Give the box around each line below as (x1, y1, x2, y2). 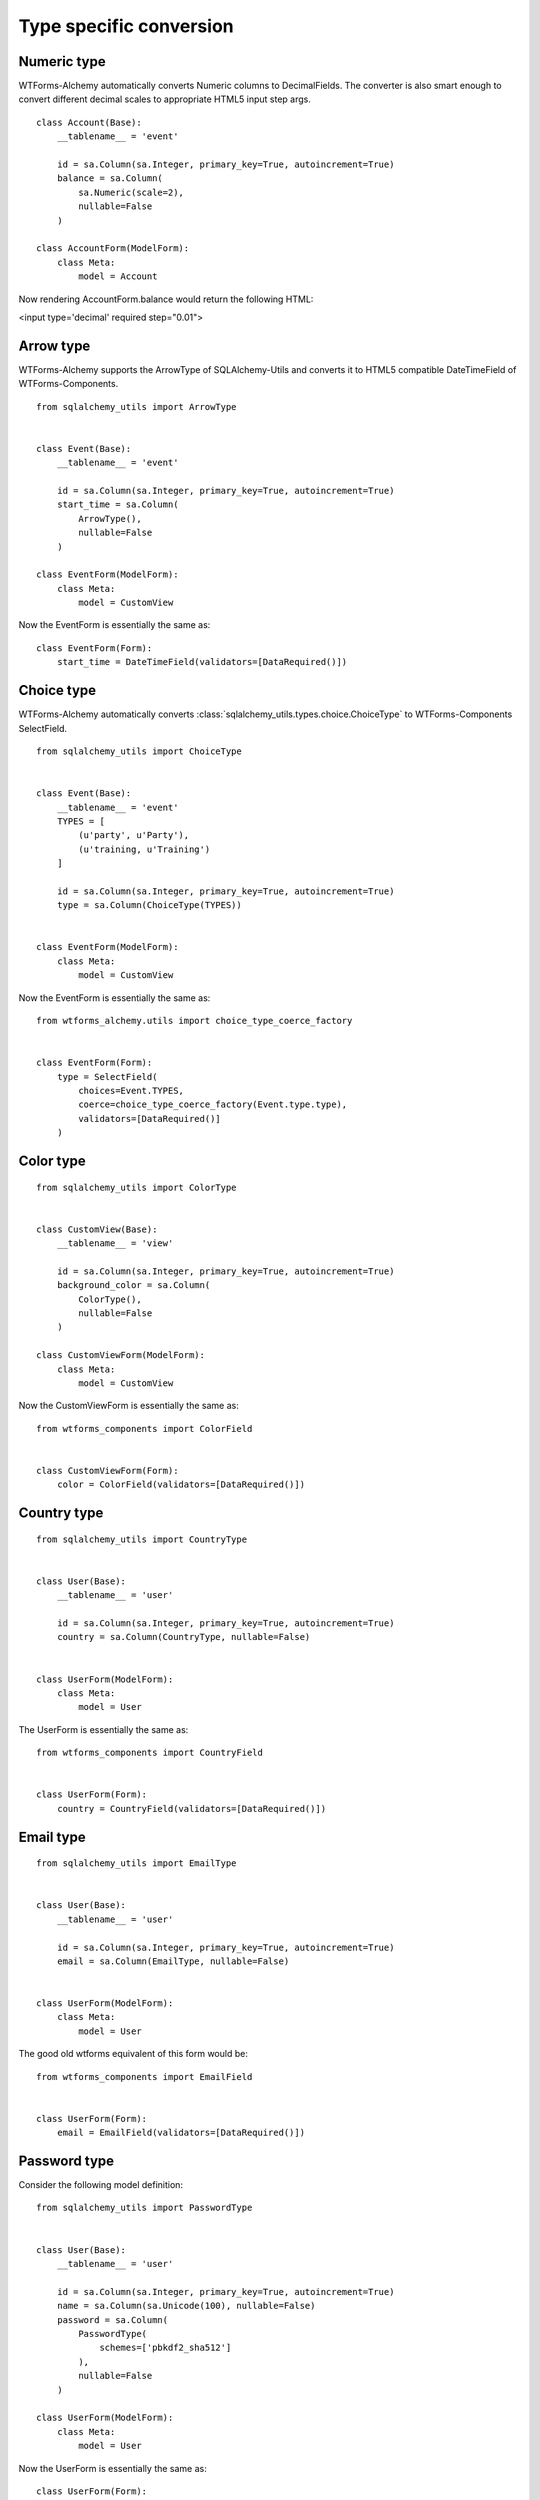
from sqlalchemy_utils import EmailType (36, 1858, 237, 1869)
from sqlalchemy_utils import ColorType (36, 1181, 237, 1193)
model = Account (78, 271, 158, 282)
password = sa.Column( (56, 2314, 169, 2325)
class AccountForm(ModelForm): (36, 243, 190, 254)
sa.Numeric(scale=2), (78, 186, 185, 198)
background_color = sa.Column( (56, 1280, 211, 1291)
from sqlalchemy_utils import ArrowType (36, 401, 237, 412)
